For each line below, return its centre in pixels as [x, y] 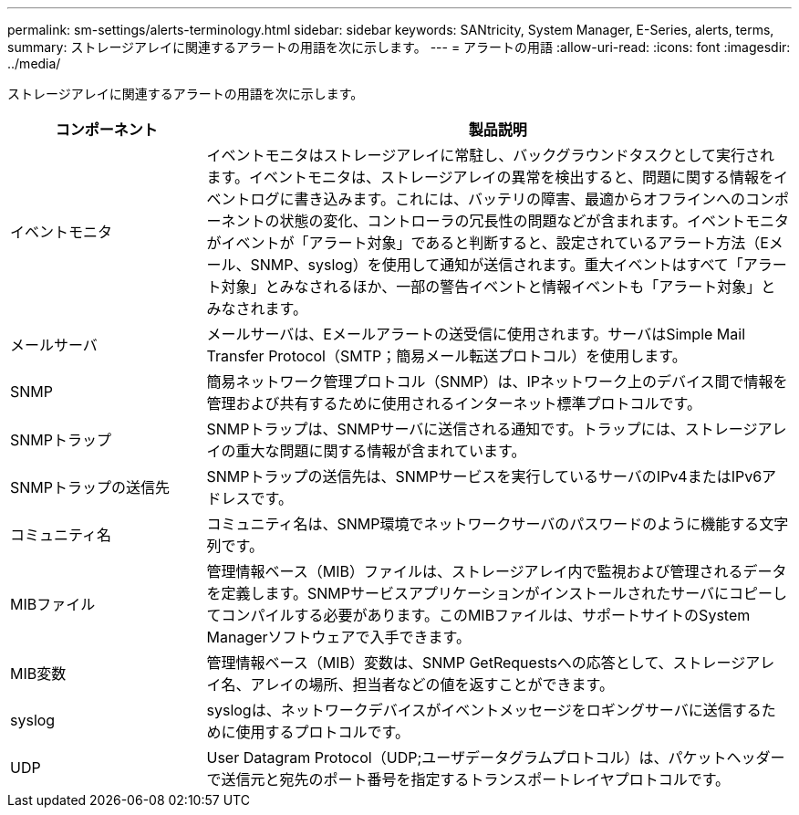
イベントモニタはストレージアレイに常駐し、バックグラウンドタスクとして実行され [491, 155]
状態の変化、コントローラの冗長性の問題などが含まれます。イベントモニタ [534, 221]
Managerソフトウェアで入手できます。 [338, 637]
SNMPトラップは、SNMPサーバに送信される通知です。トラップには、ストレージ [482, 429]
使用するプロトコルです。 [322, 732]
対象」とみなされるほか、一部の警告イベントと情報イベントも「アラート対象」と [498, 287]
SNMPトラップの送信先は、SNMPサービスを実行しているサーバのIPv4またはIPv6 [484, 476]
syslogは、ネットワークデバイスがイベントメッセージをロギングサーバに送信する [484, 710]
